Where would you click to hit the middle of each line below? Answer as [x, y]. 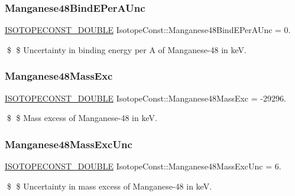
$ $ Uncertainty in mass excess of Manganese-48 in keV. [109, 186]
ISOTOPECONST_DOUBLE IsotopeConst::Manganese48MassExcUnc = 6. [143, 166]
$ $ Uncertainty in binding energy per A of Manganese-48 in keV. [127, 49]
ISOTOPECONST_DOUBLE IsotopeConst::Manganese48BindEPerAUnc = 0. [148, 30]
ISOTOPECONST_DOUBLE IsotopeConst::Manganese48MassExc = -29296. [145, 98]
